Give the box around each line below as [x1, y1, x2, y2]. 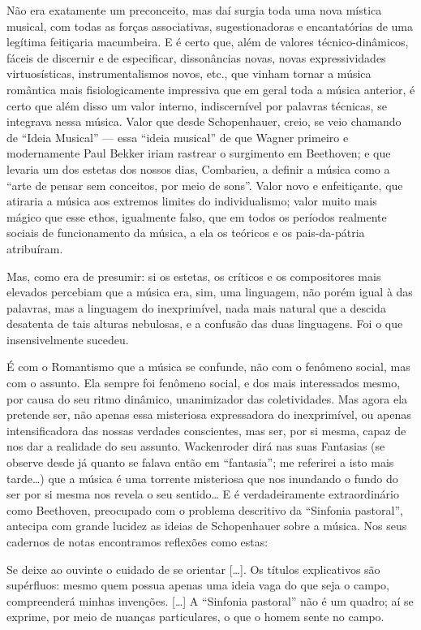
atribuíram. [6, 239, 63, 257]
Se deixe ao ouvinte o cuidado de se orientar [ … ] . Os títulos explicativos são [6, 560, 380, 577]
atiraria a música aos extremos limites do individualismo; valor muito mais [6, 192, 377, 209]
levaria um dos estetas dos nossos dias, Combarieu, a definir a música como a [6, 160, 390, 177]
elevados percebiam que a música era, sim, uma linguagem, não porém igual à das [6, 283, 413, 300]
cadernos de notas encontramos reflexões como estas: [6, 533, 268, 550]
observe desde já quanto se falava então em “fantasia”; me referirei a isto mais [6, 454, 394, 471]
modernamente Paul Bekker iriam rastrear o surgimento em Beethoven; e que [6, 145, 391, 162]
